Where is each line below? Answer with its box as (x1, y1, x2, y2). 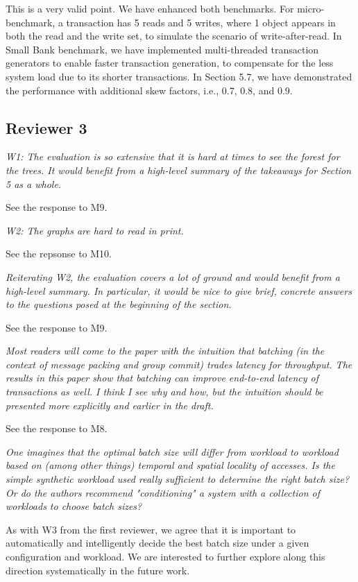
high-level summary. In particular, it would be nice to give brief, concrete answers (6, 283, 352, 298)
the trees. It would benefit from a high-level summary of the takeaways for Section (6, 162, 352, 177)
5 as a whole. (6, 176, 62, 191)
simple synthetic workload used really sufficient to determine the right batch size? (6, 472, 350, 486)
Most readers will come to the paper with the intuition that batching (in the (6, 343, 325, 358)
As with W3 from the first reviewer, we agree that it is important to (6, 522, 296, 536)
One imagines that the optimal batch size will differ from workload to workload (6, 444, 339, 459)
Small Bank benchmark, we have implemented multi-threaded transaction (6, 42, 319, 56)
